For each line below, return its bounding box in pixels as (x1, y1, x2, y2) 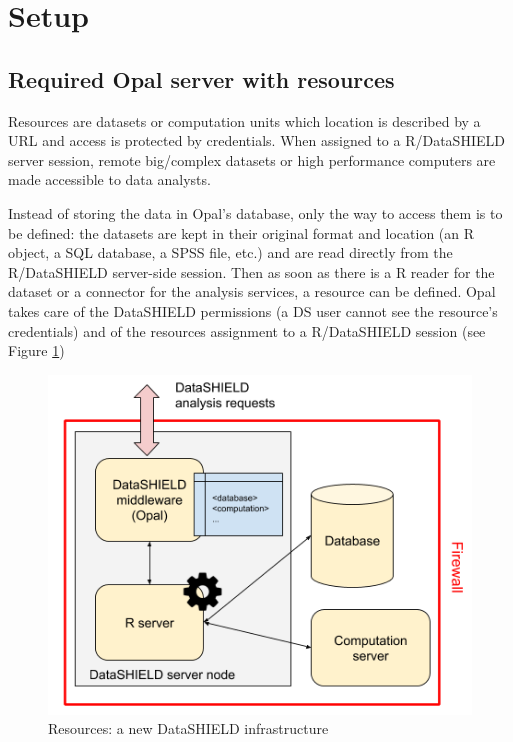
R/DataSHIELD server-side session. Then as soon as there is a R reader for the (8, 261, 495, 282)
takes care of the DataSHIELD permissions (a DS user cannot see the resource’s (8, 300, 498, 321)
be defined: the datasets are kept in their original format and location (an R (8, 222, 475, 243)
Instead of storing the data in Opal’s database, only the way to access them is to (8, 202, 503, 223)
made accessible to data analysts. (8, 169, 211, 190)
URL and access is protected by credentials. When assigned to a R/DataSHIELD (8, 130, 505, 151)
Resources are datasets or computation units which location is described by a (8, 110, 481, 131)
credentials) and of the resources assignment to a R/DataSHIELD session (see (8, 320, 486, 341)
